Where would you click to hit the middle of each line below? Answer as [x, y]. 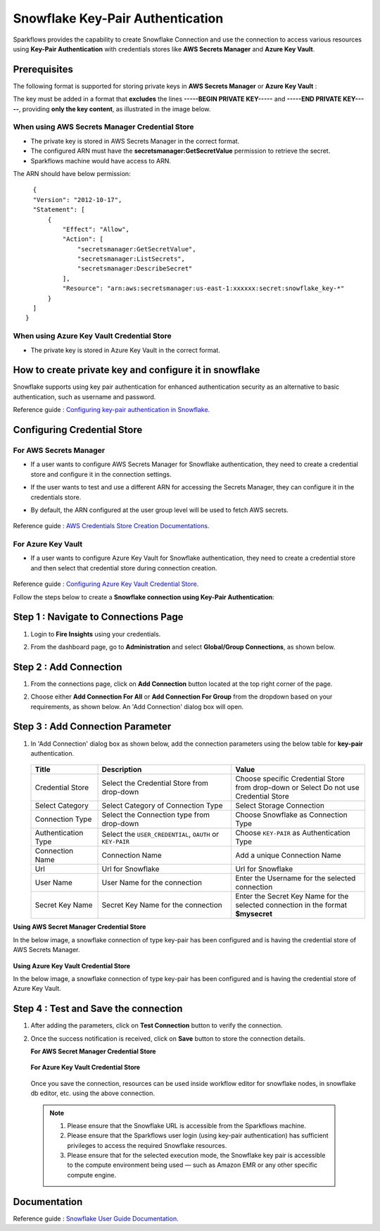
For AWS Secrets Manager [59, 451]
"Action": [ [83, 239]
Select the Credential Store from [155, 783]
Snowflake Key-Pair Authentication [118, 18]
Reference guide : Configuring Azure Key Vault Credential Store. [106, 584]
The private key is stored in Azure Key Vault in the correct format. [126, 350]
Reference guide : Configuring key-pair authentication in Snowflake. [112, 410]
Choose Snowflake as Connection [291, 815]
